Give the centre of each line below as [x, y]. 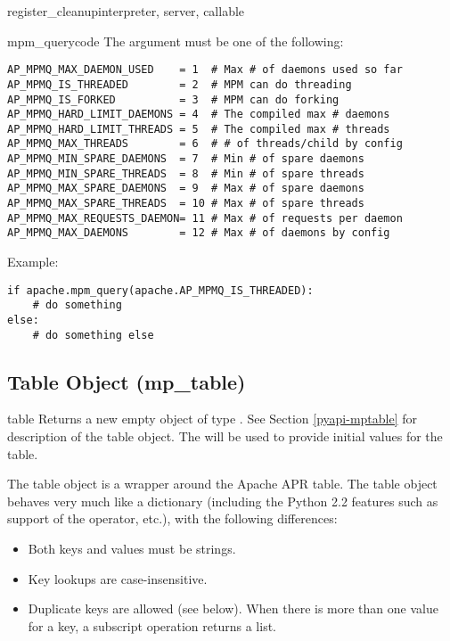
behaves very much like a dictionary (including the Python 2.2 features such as [223, 501]
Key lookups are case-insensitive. [118, 578]
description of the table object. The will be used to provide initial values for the [225, 436]
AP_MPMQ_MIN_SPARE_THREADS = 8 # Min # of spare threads [186, 173]
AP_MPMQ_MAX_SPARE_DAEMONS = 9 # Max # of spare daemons [186, 189]
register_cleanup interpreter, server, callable [126, 11]
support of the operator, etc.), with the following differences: [172, 518]
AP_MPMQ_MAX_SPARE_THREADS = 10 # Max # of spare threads [186, 204]
